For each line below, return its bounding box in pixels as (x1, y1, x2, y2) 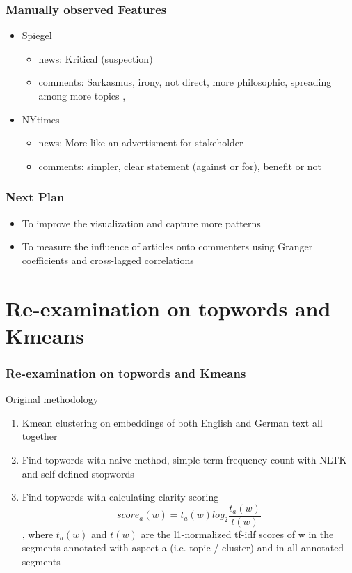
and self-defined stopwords (22, 466, 134, 480)
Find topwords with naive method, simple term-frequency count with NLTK (22, 452, 347, 466)
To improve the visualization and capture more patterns (22, 215, 261, 230)
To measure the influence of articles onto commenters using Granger (22, 239, 313, 254)
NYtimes (22, 112, 60, 126)
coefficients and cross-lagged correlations (22, 252, 194, 267)
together (22, 429, 58, 443)
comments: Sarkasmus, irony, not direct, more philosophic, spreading (38, 75, 332, 89)
